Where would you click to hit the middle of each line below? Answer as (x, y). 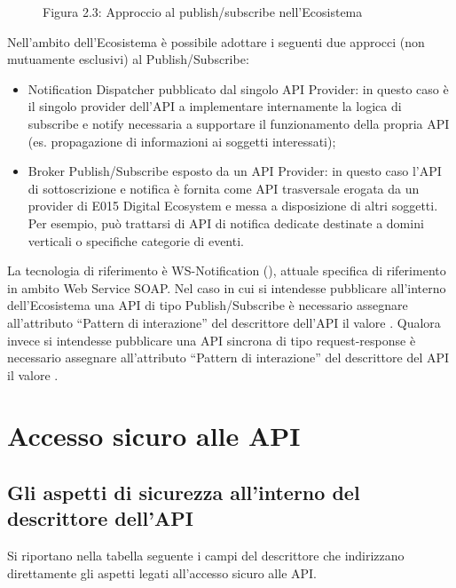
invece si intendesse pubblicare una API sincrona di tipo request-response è (212, 340)
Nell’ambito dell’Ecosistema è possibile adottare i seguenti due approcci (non (216, 41)
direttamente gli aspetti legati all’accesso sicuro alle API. (162, 572)
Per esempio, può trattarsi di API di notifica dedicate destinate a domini (226, 222)
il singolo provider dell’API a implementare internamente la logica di (215, 106)
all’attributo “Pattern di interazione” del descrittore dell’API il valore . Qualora (224, 322)
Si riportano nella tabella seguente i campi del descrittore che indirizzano (206, 556)
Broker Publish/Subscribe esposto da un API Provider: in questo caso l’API (235, 171)
